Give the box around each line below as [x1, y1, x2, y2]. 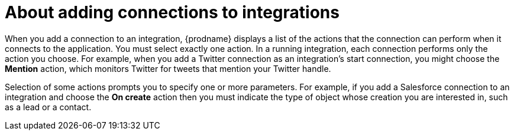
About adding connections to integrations [5, 2, 340, 22]
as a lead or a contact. [5, 101, 92, 112]
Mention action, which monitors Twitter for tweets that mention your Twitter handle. [5, 63, 331, 74]
